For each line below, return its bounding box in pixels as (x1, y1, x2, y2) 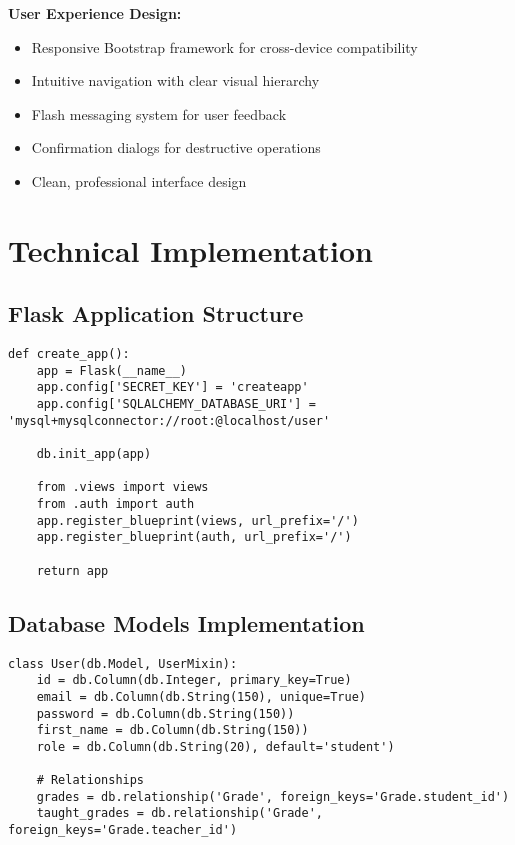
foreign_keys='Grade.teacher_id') (8, 823, 238, 838)
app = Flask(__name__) (36, 363, 187, 378)
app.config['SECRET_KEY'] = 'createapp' (36, 380, 309, 395)
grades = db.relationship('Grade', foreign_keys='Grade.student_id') (36, 789, 510, 804)
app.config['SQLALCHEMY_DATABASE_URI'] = (36, 397, 316, 412)
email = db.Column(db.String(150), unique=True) (36, 689, 366, 704)
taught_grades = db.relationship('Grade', (36, 806, 323, 821)
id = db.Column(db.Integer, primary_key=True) (36, 673, 352, 688)
